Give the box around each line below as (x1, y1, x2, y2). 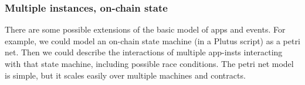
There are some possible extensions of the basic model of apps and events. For (5, 23, 286, 36)
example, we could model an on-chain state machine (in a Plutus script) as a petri (5, 34, 300, 47)
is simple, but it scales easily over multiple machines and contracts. (5, 69, 246, 81)
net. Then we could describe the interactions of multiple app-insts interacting (5, 46, 283, 58)
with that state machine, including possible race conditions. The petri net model (5, 58, 294, 69)
